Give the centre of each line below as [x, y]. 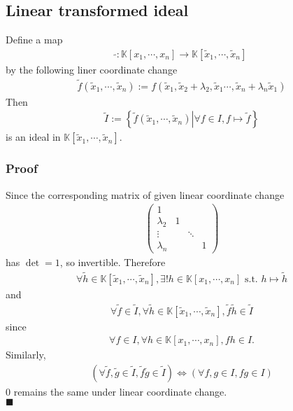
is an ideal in [33, 137]
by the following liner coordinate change [92, 69]
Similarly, [26, 355]
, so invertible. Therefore [113, 262]
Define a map [34, 40]
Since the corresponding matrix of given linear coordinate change [145, 194]
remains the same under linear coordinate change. [120, 391]
